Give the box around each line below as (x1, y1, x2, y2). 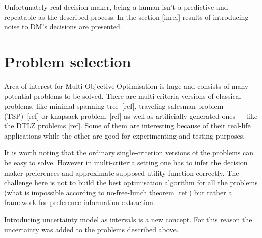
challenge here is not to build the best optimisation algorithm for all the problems (4, 177, 258, 188)
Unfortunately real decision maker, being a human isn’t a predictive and (4, 2, 228, 12)
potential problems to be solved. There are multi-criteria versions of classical (4, 90, 241, 101)
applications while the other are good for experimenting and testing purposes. (4, 130, 245, 141)
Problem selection (4, 51, 132, 72)
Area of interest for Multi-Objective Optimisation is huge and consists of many (4, 80, 249, 91)
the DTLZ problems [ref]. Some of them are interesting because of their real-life (4, 120, 251, 131)
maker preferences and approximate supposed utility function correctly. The (4, 167, 239, 178)
